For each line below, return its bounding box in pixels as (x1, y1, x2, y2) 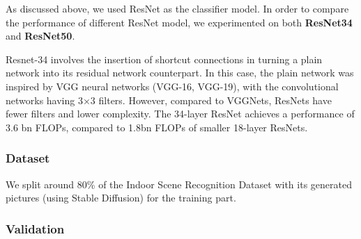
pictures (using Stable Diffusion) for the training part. (6, 190, 236, 205)
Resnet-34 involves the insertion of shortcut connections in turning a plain (6, 51, 323, 66)
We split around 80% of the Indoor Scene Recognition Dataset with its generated (6, 176, 352, 191)
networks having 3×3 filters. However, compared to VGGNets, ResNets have (6, 92, 332, 107)
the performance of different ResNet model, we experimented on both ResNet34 (6, 15, 353, 29)
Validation (6, 220, 65, 237)
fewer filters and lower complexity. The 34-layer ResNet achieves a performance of (6, 106, 355, 121)
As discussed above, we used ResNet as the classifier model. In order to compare (6, 1, 349, 15)
